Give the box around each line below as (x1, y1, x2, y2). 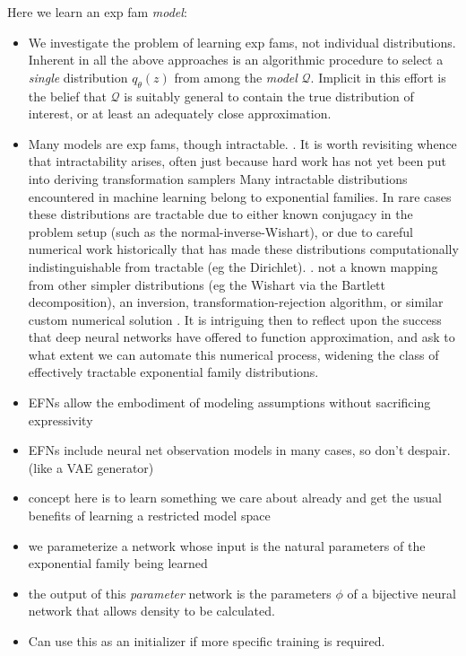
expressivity (28, 410, 93, 429)
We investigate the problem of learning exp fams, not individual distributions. (28, 32, 456, 51)
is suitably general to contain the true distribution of (124, 86, 414, 105)
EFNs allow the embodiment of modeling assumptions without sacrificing (28, 393, 431, 412)
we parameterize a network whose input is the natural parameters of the (28, 536, 426, 555)
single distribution (28, 67, 128, 86)
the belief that (28, 86, 107, 105)
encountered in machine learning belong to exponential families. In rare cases (28, 187, 452, 206)
